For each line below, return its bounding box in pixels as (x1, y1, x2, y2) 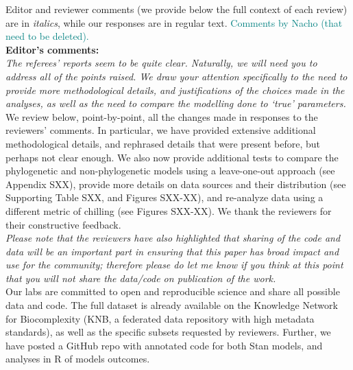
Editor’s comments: (5, 42, 99, 56)
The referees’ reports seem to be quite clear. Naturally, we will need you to (5, 56, 317, 70)
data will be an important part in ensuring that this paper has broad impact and (5, 244, 339, 258)
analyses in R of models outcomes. (5, 351, 150, 366)
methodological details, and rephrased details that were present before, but (5, 136, 321, 150)
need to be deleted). (5, 29, 89, 43)
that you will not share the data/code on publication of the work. (5, 270, 276, 285)
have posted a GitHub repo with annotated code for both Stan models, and (5, 338, 323, 352)
